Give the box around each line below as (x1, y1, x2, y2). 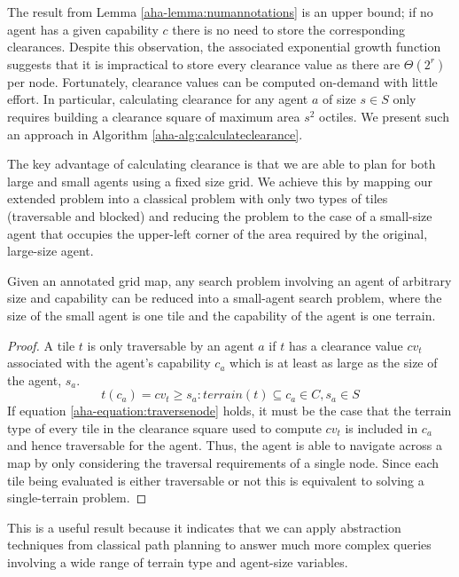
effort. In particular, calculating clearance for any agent (7, 90, 308, 108)
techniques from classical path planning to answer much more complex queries (7, 535, 432, 554)
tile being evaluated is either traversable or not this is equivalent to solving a (7, 470, 424, 489)
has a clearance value (288, 336, 403, 354)
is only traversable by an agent (87, 336, 254, 354)
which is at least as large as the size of (229, 353, 438, 372)
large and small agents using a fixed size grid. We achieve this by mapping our (7, 171, 432, 190)
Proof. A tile (7, 336, 75, 354)
